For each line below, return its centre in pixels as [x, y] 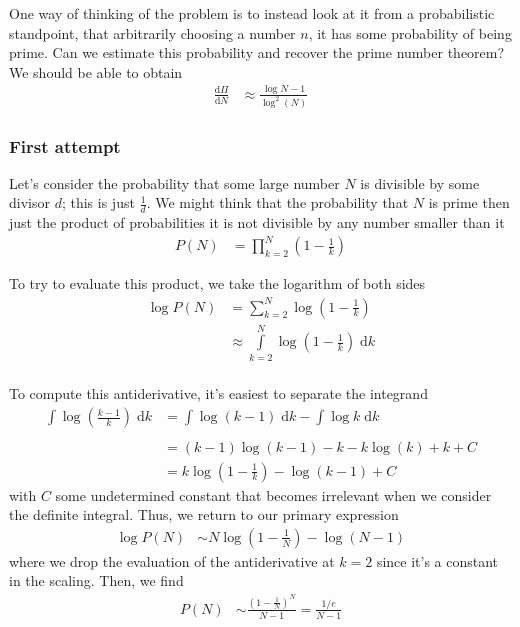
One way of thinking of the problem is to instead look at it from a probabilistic [252, 13]
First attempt [65, 145]
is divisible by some [420, 182]
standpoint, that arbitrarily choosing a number [152, 32]
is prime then [469, 202]
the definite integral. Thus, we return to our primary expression [204, 514]
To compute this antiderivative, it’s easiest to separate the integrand [218, 392]
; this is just [98, 202]
